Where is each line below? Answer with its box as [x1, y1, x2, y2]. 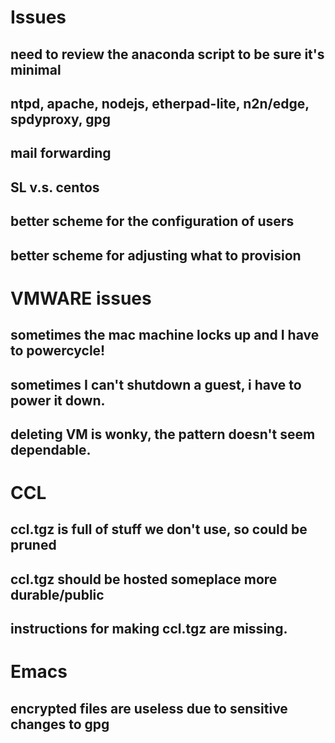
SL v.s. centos [10, 179, 100, 196]
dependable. [10, 441, 92, 458]
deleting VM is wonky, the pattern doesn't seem [10, 426, 316, 443]
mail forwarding [10, 145, 112, 162]
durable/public [10, 586, 105, 603]
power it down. [10, 392, 106, 409]
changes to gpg [10, 716, 110, 733]
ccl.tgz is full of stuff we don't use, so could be [10, 521, 308, 538]
